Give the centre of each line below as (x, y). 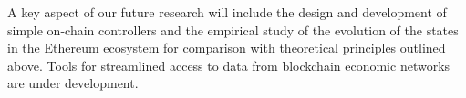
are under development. (73, 83)
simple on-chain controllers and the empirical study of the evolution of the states (233, 29)
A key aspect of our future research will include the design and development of (227, 12)
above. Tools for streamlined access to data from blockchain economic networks (229, 65)
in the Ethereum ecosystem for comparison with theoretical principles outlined (227, 48)
